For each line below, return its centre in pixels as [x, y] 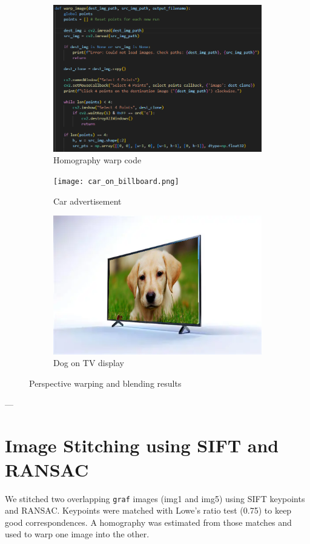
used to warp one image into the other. [77, 534]
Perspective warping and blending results [105, 383]
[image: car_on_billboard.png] [116, 181]
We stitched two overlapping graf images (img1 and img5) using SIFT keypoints [155, 498]
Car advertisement [87, 201]
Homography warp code [97, 160]
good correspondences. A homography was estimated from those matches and [148, 522]
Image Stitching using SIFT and [142, 445]
